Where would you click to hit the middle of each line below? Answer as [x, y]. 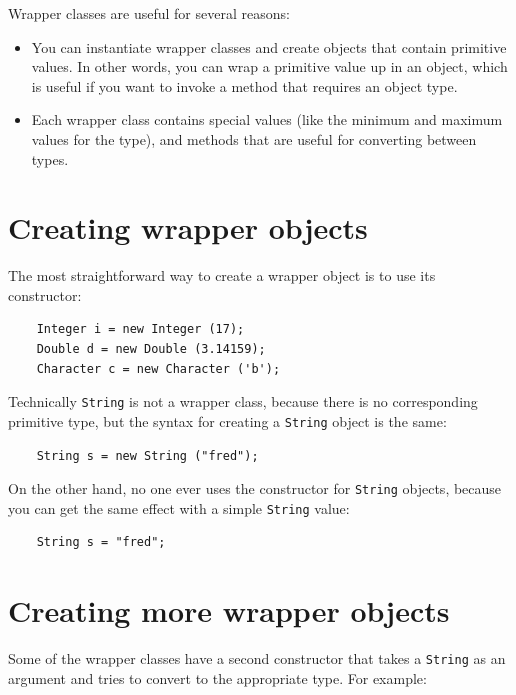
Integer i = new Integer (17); [140, 329]
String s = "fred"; [101, 542]
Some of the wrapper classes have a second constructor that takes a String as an [257, 658]
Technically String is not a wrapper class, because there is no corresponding [243, 401]
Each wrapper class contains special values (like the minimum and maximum [267, 119]
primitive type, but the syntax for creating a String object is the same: [227, 420]
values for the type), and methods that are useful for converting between [254, 138]
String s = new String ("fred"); [147, 455]
